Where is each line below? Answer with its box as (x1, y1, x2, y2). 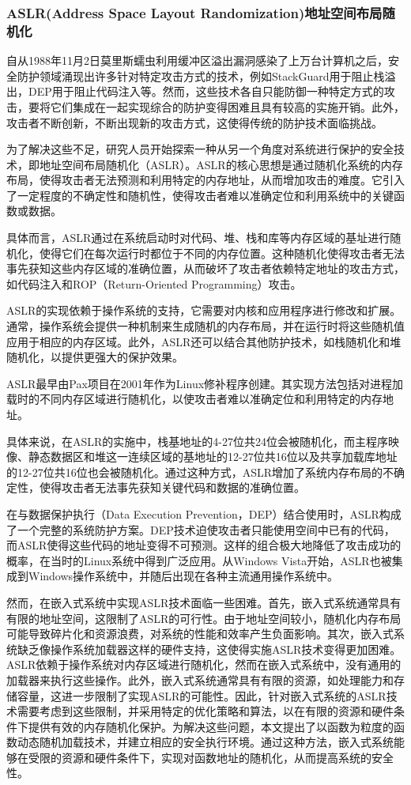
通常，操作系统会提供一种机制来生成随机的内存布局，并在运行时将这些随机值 (6, 318, 405, 334)
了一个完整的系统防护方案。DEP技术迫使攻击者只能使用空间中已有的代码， (6, 521, 395, 538)
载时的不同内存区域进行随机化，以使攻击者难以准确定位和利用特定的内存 (6, 391, 383, 407)
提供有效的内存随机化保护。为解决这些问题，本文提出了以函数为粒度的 (28, 718, 394, 734)
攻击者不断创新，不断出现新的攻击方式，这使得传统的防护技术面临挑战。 (6, 114, 383, 130)
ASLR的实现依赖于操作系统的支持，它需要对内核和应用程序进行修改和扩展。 (6, 302, 402, 319)
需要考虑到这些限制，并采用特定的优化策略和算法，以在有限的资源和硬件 (17, 703, 394, 719)
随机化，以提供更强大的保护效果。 (6, 349, 183, 365)
